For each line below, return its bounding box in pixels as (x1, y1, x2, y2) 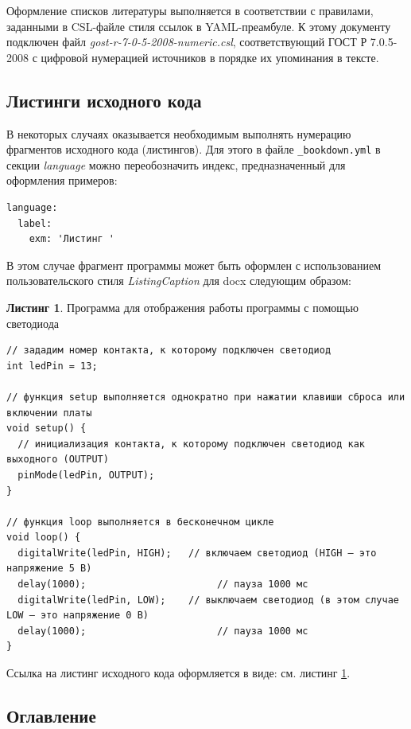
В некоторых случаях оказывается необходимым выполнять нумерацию (6, 125, 351, 142)
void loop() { (6, 532, 81, 544)
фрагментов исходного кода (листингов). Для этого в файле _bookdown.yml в (6, 141, 381, 158)
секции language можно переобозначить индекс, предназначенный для (6, 156, 346, 173)
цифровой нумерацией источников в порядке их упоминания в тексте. (41, 49, 379, 65)
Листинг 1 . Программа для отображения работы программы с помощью (6, 298, 359, 315)
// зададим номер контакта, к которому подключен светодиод (6, 345, 332, 357)
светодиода (6, 314, 60, 331)
